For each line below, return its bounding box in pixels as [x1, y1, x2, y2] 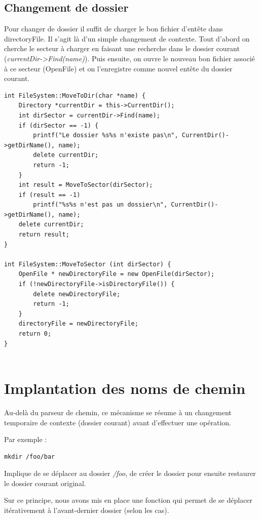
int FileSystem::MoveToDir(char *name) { [4, 92, 146, 99]
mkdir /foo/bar [4, 453, 55, 460]
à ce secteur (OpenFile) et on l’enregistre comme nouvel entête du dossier [4, 63, 233, 73]
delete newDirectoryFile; [33, 290, 121, 298]
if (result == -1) [18, 191, 81, 198]
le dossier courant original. [4, 477, 86, 488]
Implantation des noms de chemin [4, 377, 246, 398]
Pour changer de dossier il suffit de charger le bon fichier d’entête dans [4, 23, 223, 34]
